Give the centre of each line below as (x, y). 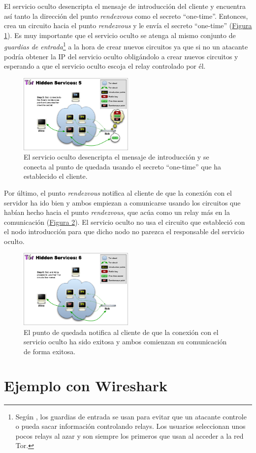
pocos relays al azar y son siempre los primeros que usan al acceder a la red (129, 435)
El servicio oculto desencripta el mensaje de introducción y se (116, 157)
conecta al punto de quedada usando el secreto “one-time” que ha (123, 166)
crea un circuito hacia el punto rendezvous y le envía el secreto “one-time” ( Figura (128, 25)
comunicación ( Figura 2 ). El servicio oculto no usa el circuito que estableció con (125, 222)
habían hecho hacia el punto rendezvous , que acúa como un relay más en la (117, 212)
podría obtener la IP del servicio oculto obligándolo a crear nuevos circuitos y (121, 56)
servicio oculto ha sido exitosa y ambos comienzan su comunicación (125, 342)
